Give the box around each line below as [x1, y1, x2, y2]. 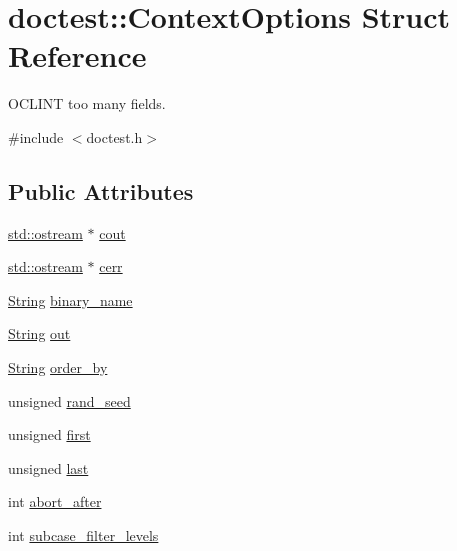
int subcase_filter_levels [8, 525, 159, 546]
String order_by [8, 357, 108, 378]
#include [8, 126, 64, 147]
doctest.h [86, 126, 143, 147]
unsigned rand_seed [8, 390, 131, 411]
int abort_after [8, 491, 102, 512]
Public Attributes [8, 175, 194, 206]
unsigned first [8, 424, 91, 445]
